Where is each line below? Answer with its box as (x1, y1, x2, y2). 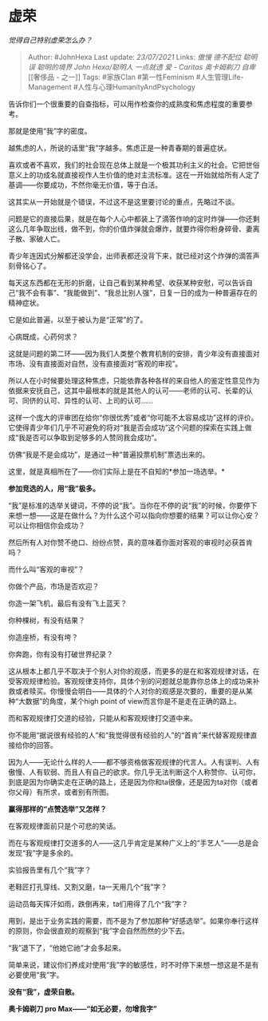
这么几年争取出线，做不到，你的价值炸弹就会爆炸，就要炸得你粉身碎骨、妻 (8, 224, 253, 233)
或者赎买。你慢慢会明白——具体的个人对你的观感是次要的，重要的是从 (14, 686, 246, 696)
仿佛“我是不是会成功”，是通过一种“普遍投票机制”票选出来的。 (8, 449, 210, 459)
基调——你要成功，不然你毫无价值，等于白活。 (8, 180, 162, 189)
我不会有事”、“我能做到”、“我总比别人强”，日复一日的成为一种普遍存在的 (18, 288, 258, 297)
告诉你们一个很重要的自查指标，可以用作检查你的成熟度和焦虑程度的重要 (8, 99, 246, 109)
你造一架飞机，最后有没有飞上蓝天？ (8, 598, 128, 608)
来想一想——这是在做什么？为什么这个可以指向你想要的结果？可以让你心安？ (8, 510, 260, 520)
